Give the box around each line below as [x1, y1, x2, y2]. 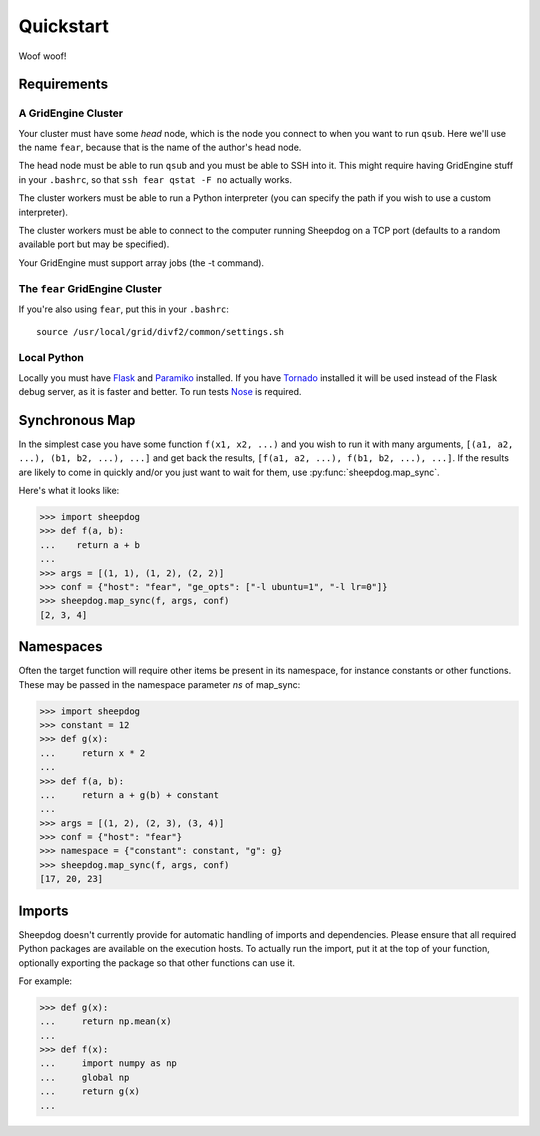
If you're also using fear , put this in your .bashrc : [18, 303, 230, 315]
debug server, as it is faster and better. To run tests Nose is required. [18, 385, 302, 397]
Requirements [18, 76, 109, 93]
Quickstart [18, 15, 110, 37]
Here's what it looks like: [18, 484, 120, 496]
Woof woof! [18, 50, 67, 62]
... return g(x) [39, 1086, 140, 1097]
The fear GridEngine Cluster [18, 281, 162, 295]
